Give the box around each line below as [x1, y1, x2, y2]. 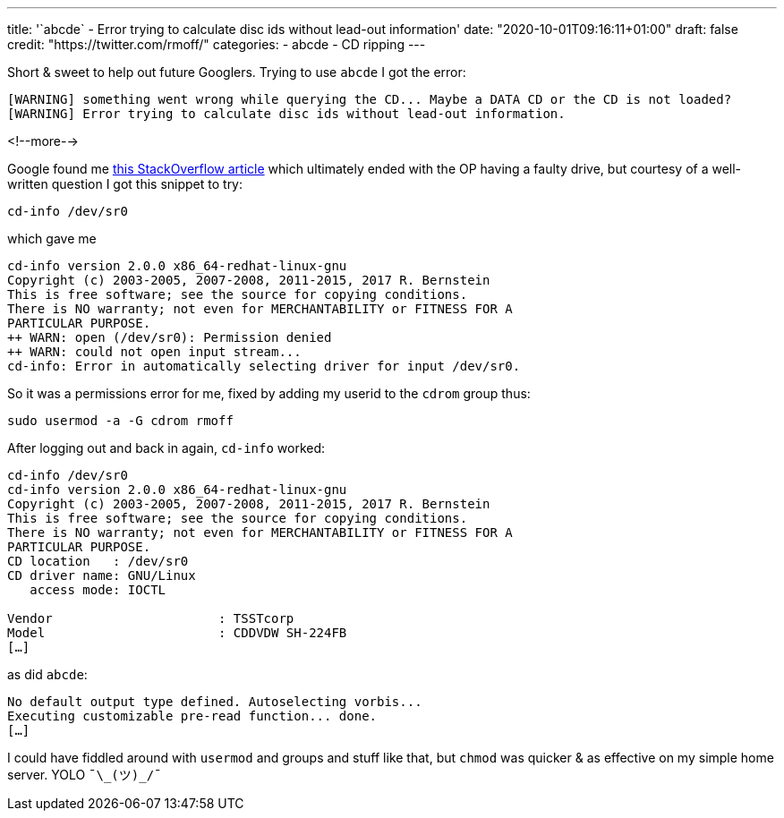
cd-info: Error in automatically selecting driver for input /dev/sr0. [7, 359, 521, 373]
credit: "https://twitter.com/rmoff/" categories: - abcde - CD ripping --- [7, 37, 426, 52]
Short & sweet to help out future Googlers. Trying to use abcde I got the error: [7, 64, 466, 80]
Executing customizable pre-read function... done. [7, 709, 378, 723]
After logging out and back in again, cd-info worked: [7, 440, 326, 456]
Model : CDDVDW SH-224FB [7, 626, 347, 640]
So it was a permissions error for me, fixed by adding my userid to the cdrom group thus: [7, 386, 531, 401]
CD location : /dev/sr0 [7, 554, 189, 568]
